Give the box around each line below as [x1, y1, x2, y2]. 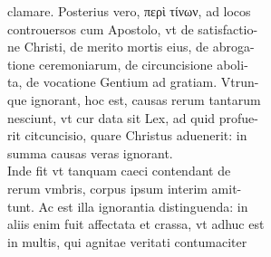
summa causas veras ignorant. [7, 143, 173, 162]
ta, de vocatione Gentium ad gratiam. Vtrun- [7, 72, 259, 91]
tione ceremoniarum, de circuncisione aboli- [7, 54, 248, 73]
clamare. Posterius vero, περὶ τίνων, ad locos [7, 2, 251, 20]
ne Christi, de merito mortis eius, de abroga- [7, 37, 255, 56]
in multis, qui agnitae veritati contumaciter [7, 232, 247, 251]
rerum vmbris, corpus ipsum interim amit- [7, 178, 242, 197]
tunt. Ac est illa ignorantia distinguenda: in [7, 196, 248, 215]
